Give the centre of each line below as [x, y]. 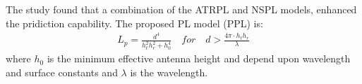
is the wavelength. [169, 72]
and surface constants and [62, 72]
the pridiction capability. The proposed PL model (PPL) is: [134, 23]
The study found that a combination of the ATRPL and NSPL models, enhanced [181, 9]
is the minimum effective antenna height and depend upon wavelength [199, 58]
